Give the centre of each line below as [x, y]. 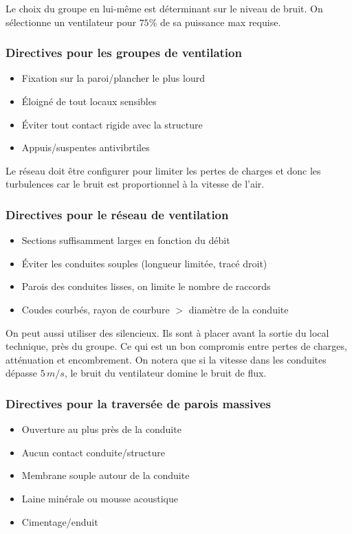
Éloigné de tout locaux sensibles [89, 101]
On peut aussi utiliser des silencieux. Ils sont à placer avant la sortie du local [167, 332]
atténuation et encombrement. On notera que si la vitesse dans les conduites [166, 359]
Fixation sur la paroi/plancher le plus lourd [113, 78]
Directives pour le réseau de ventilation [117, 214]
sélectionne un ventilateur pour [71, 22]
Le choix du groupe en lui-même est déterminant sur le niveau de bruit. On [164, 8]
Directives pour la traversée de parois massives [138, 403]
